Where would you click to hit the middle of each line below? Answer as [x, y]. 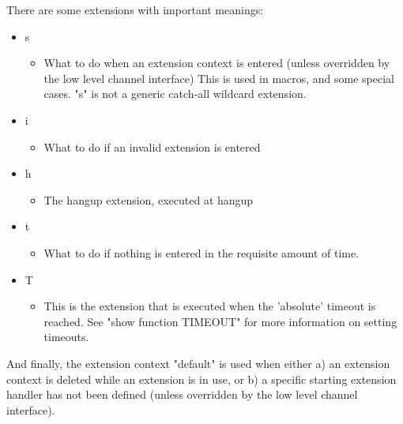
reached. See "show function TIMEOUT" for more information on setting [220, 321]
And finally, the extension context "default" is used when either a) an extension [198, 363]
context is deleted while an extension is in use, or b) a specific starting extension [201, 379]
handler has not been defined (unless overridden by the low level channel [182, 394]
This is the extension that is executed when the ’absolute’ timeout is [210, 306]
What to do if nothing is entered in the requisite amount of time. [201, 252]
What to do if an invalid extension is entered [152, 146]
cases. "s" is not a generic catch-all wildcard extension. [175, 94]
